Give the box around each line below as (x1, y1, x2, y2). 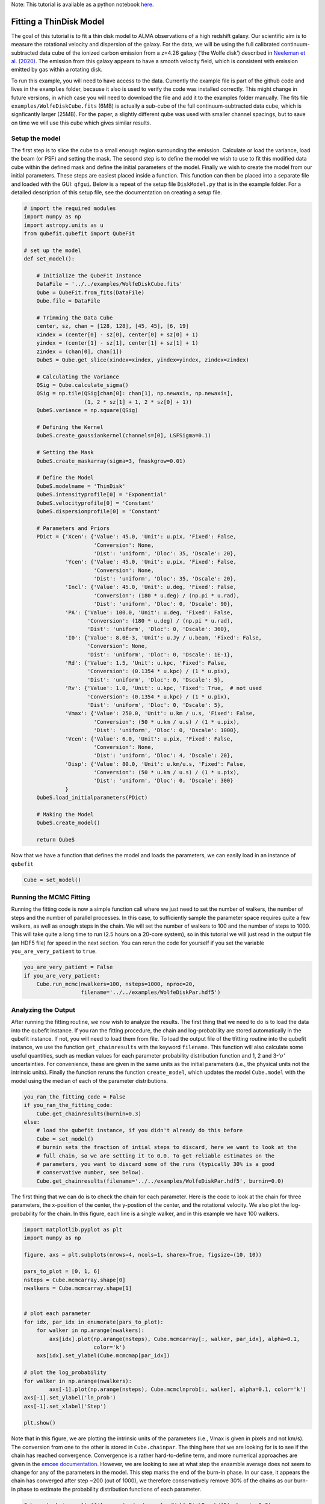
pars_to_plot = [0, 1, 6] (23, 1268, 101, 1275)
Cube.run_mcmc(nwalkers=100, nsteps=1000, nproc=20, (36, 981, 196, 987)
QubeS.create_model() (36, 819, 101, 827)
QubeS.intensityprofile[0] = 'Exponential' (36, 491, 167, 498)
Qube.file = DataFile (36, 298, 101, 304)
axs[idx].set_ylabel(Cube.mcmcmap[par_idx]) (36, 1352, 170, 1359)
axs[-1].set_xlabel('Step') (23, 1402, 107, 1410)
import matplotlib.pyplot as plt (23, 1226, 123, 1233)
